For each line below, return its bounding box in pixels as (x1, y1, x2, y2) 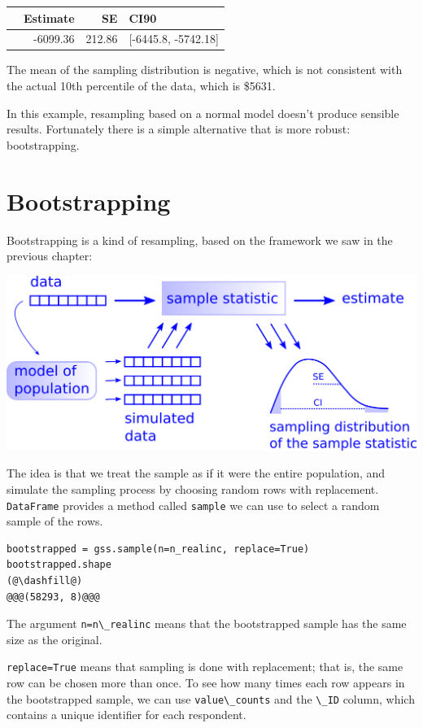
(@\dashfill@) (7, 575, 83, 587)
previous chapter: (7, 247, 93, 264)
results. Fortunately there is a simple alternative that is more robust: (7, 120, 351, 137)
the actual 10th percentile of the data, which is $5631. (7, 77, 276, 94)
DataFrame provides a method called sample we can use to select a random (7, 496, 380, 513)
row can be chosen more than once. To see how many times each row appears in (7, 674, 405, 691)
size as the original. (7, 630, 102, 647)
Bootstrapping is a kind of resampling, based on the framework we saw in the (7, 231, 393, 248)
